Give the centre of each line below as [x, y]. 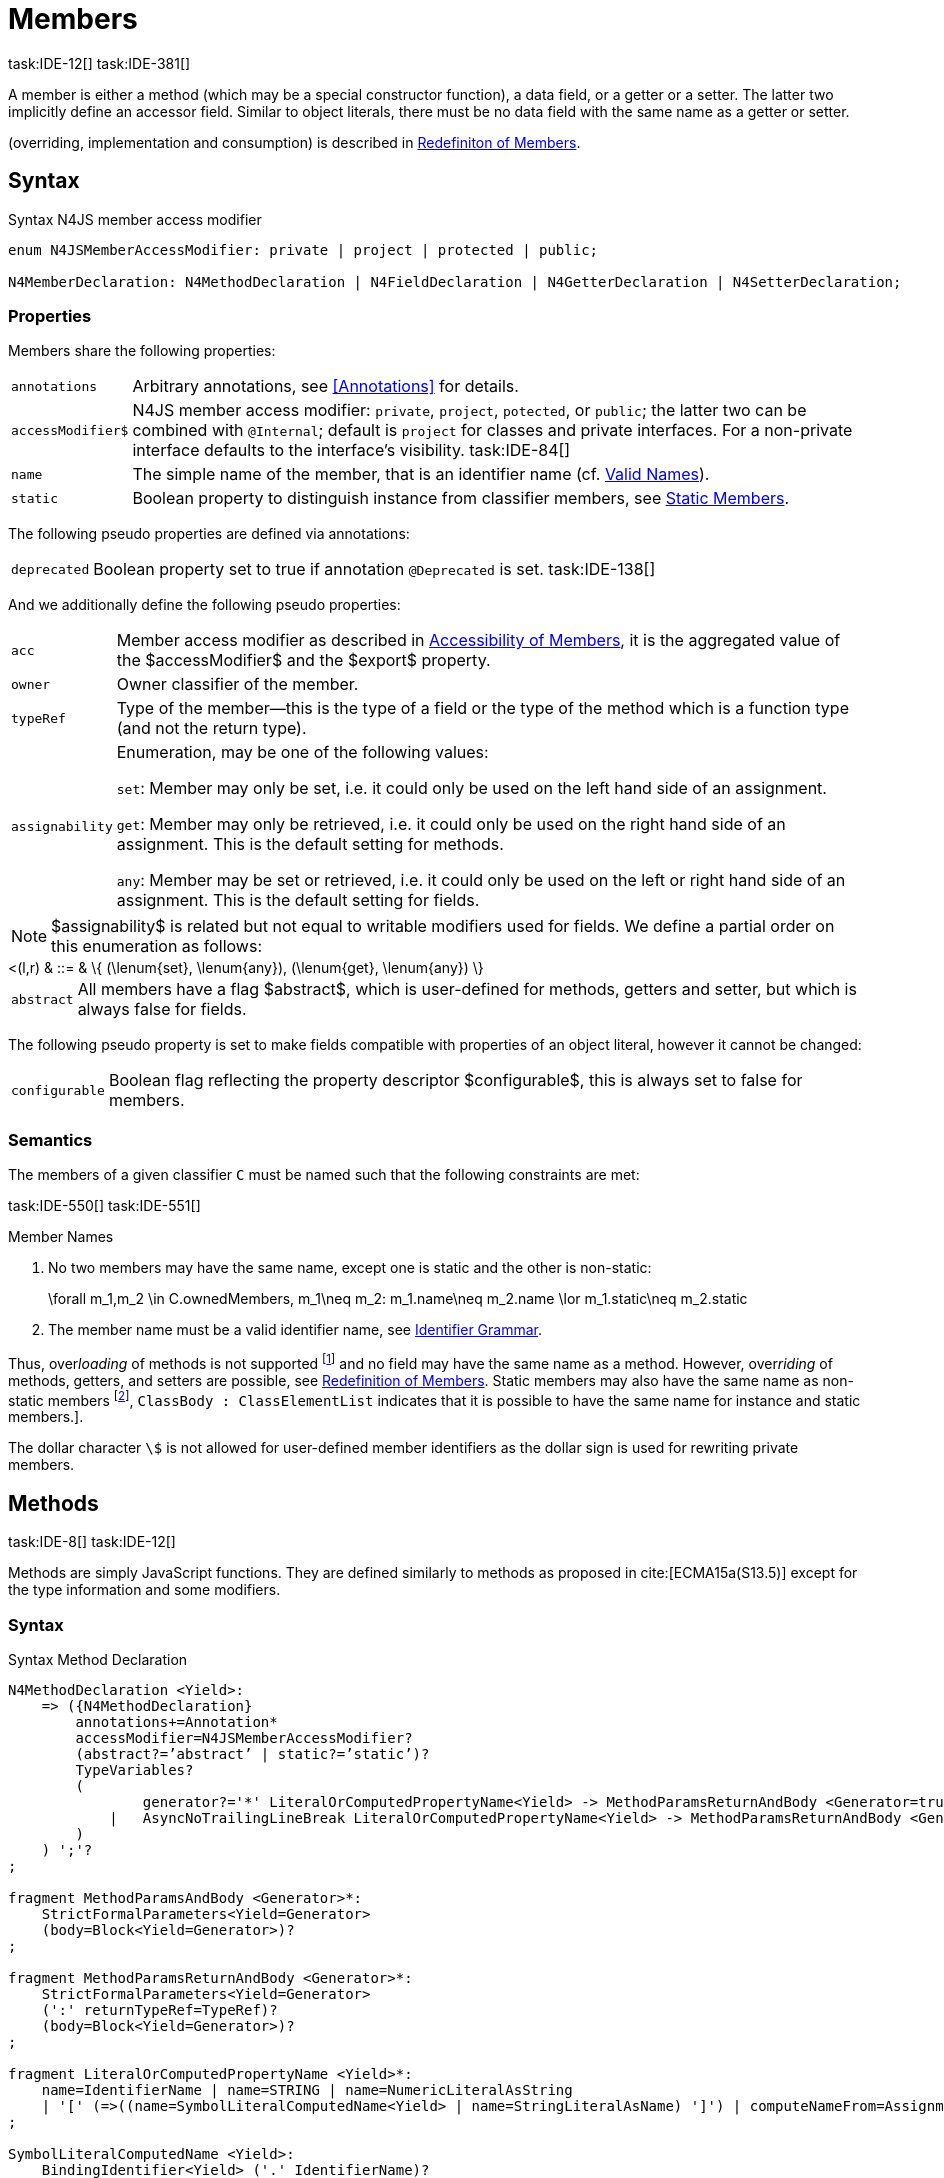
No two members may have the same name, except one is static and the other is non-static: [350, 1268]
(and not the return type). [211, 728]
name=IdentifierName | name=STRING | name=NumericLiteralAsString [307, 2090]
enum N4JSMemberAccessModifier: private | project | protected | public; [303, 249]
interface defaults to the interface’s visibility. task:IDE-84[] [351, 450]
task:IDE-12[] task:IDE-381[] [99, 63]
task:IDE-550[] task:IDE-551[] [104, 1206]
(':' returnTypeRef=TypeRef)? [159, 2010]
